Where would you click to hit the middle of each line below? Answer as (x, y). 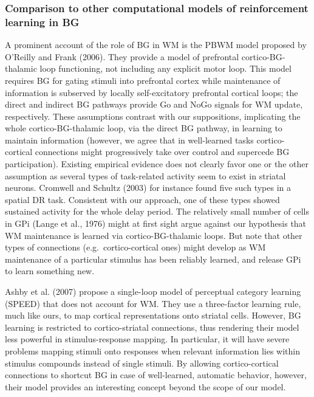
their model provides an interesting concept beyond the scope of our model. (145, 386)
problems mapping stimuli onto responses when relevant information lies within (152, 350)
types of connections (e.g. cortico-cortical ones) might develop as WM (135, 247)
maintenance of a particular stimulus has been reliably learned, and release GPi (153, 259)
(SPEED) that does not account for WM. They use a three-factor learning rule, (153, 303)
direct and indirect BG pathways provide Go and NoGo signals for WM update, (154, 104)
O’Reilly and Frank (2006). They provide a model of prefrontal (122, 56)
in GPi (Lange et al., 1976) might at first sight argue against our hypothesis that (156, 223)
